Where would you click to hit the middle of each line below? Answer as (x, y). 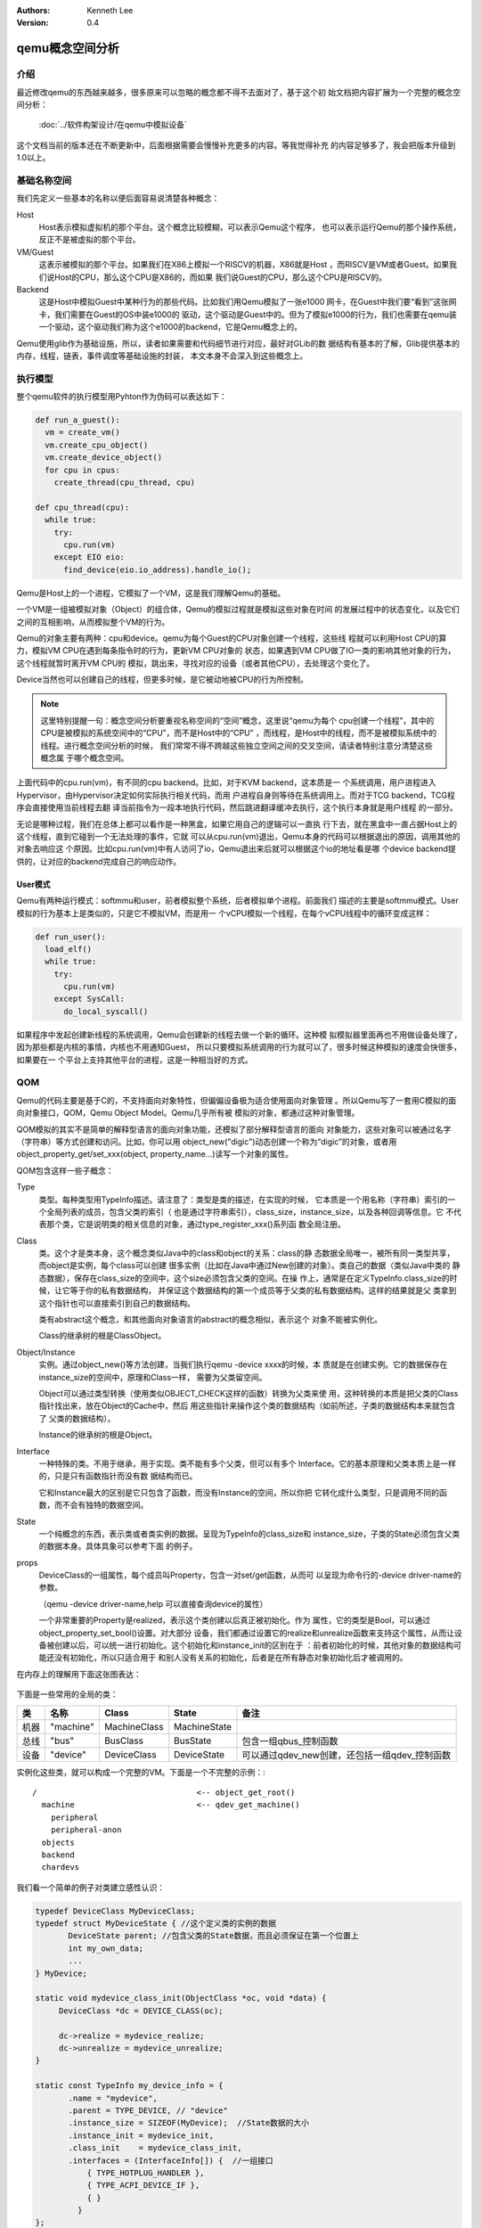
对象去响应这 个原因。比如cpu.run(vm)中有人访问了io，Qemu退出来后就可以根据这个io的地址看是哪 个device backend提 (236, 849)
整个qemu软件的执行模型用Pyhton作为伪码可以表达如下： (122, 397)
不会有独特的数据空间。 (105, 1505)
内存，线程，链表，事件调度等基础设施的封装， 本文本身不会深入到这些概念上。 (162, 356)
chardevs (61, 1868)
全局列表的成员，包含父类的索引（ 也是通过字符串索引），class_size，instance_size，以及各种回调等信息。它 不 (250, 1211)
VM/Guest (35, 252)
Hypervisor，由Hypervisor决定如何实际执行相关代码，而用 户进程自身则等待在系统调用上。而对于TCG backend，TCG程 (236, 795)
